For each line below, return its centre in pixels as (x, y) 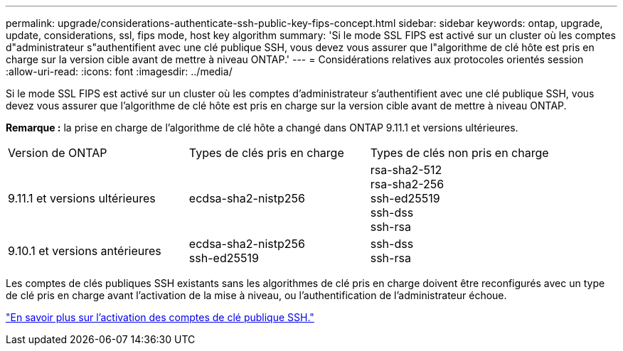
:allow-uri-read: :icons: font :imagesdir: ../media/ (119, 71)
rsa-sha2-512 (406, 170)
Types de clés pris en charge (266, 153)
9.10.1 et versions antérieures (85, 251)
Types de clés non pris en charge (459, 153)
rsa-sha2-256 (407, 184)
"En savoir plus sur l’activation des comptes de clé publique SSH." (160, 317)
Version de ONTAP (58, 153)
